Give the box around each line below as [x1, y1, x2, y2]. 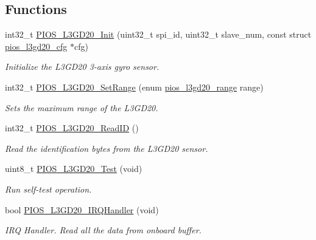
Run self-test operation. [5, 182, 92, 195]
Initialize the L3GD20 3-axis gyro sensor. [5, 60, 160, 73]
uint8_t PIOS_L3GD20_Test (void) [5, 162, 142, 175]
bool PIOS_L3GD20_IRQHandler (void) [5, 203, 159, 216]
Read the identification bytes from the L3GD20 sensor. [5, 142, 208, 154]
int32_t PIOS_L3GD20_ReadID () [5, 122, 139, 134]
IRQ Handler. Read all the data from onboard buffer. [5, 224, 202, 236]
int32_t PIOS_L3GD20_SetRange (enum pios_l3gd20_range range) [5, 80, 264, 93]
